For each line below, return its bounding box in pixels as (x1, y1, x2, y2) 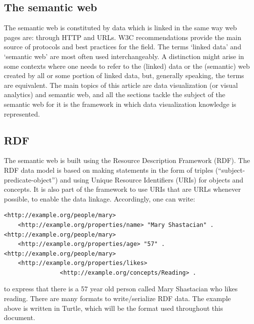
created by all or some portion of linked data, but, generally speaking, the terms (4, 70, 244, 81)
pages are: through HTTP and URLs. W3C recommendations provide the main (4, 32, 241, 42)
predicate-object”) (4, 174, 58, 184)
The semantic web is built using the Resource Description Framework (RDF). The (4, 155, 250, 165)
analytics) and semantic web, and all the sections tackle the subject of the (4, 89, 226, 100)
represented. (4, 108, 40, 119)
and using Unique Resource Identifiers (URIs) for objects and (60, 174, 244, 184)
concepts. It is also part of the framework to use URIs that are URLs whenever (4, 184, 241, 194)
